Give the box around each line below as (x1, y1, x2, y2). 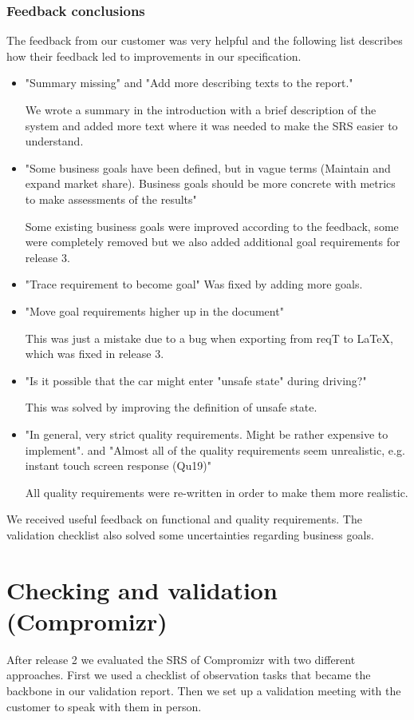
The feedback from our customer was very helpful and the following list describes (6, 32, 403, 49)
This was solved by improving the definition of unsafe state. (25, 399, 317, 416)
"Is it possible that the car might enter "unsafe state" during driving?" (25, 372, 367, 388)
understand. (25, 133, 84, 149)
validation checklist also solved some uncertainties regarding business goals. (6, 526, 374, 543)
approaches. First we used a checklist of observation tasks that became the (6, 666, 371, 683)
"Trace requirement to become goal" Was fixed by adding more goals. (25, 276, 363, 292)
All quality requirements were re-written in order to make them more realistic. (25, 483, 408, 500)
